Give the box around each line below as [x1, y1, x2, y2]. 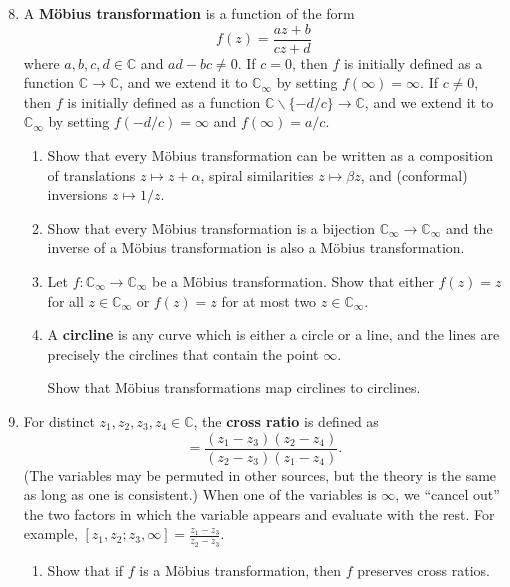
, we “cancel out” [395, 484, 500, 505]
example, [23, 523, 78, 544]
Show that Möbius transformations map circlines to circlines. [47, 377, 421, 398]
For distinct [23, 410, 95, 431]
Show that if [47, 559, 124, 580]
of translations [47, 164, 136, 185]
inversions [47, 184, 108, 205]
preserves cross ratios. [357, 559, 490, 580]
